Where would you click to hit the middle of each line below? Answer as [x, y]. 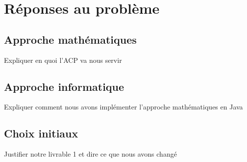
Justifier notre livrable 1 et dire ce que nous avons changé [90, 154]
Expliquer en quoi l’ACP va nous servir [63, 60]
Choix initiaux [41, 133]
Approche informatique [64, 86]
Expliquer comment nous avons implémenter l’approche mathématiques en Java [123, 107]
